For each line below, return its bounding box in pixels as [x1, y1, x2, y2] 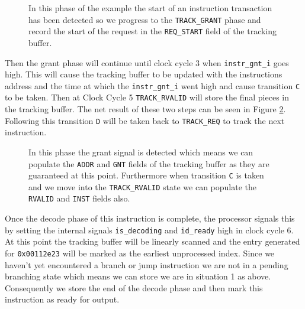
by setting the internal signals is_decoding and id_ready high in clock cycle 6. [5, 223, 294, 236]
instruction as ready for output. [5, 293, 120, 305]
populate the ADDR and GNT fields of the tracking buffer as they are [28, 157, 269, 170]
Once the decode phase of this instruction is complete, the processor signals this [5, 212, 295, 225]
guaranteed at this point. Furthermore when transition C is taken [28, 169, 264, 181]
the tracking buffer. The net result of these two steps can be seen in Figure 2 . [5, 103, 286, 115]
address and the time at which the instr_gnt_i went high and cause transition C [5, 79, 300, 92]
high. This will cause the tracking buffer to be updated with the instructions [5, 68, 282, 80]
